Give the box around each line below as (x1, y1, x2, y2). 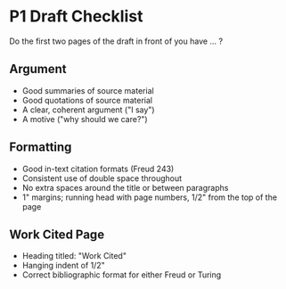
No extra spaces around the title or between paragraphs (21, 182, 229, 193)
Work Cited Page (9, 227, 105, 242)
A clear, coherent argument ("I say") (21, 104, 155, 115)
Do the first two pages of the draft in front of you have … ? (9, 36, 224, 46)
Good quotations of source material (21, 95, 153, 105)
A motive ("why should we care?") (21, 113, 149, 124)
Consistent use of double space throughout (21, 172, 183, 184)
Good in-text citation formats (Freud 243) (21, 163, 175, 174)
